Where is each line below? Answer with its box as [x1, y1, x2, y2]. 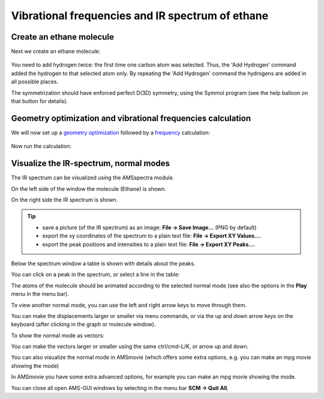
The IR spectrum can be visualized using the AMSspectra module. [11, 174, 175, 181]
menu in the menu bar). [11, 290, 69, 298]
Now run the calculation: [11, 143, 72, 150]
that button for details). [11, 98, 68, 105]
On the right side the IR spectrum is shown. [11, 196, 118, 203]
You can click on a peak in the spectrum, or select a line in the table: [11, 271, 180, 278]
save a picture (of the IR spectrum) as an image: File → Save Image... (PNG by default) [42, 224, 257, 231]
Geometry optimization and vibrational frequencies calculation [11, 113, 251, 123]
